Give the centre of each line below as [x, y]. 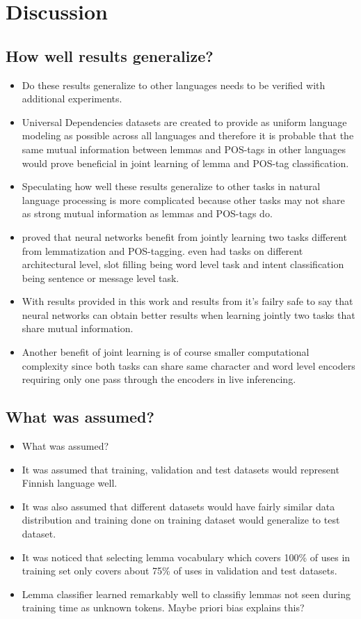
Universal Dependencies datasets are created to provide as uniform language [184, 122]
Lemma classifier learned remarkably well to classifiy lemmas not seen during [186, 594]
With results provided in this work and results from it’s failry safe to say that [187, 301]
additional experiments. [72, 99]
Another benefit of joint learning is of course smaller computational [166, 352]
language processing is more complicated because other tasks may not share [183, 199]
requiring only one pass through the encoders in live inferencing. [159, 379]
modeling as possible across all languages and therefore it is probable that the [188, 135]
